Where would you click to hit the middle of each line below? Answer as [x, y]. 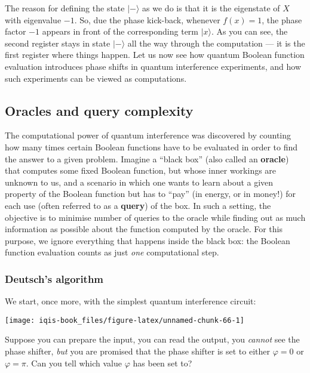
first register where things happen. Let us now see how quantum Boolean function [155, 55]
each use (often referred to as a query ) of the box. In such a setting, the [138, 205]
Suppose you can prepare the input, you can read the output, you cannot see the [152, 339]
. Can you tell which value [74, 363]
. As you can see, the [250, 31]
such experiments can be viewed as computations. [96, 78]
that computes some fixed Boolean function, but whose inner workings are [141, 170]
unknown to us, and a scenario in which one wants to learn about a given [139, 182]
